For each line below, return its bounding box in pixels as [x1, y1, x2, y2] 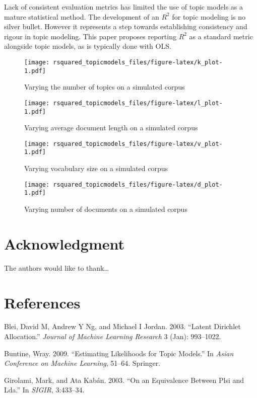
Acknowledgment [4, 233, 124, 254]
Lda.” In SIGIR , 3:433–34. [4, 384, 85, 395]
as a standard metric [189, 31, 253, 41]
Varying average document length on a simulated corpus [24, 122, 198, 133]
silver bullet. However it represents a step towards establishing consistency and [4, 21, 247, 32]
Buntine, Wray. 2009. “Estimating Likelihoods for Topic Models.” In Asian [4, 348, 234, 358]
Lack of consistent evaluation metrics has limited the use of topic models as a [4, 2, 243, 12]
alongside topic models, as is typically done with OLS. [4, 41, 171, 51]
